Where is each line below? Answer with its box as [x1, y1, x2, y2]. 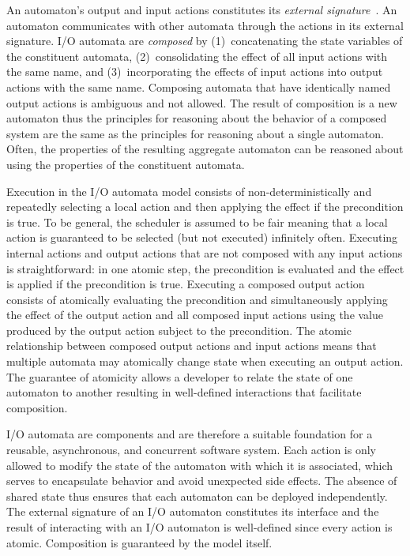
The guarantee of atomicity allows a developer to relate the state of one [6, 368, 353, 385]
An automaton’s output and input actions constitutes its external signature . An [6, 2, 397, 17]
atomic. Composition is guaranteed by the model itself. [6, 534, 273, 550]
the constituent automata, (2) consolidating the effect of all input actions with [6, 47, 388, 64]
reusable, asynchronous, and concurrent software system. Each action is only [6, 441, 376, 458]
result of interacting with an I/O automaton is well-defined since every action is [6, 519, 393, 535]
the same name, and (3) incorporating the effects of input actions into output [6, 63, 383, 80]
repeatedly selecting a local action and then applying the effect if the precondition [6, 198, 404, 215]
